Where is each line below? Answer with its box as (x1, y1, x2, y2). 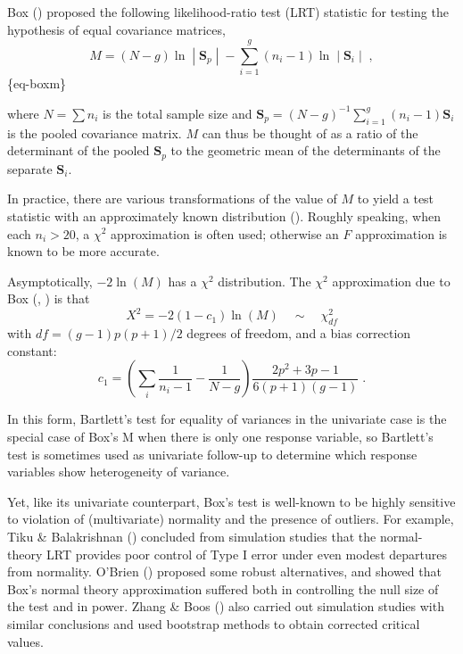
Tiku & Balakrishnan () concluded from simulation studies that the (7, 526, 376, 545)
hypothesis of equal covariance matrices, (7, 20, 226, 38)
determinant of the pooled (7, 141, 150, 160)
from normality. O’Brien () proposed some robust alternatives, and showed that (7, 562, 442, 581)
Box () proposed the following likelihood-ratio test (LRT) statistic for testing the (7, 3, 449, 21)
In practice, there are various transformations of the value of (7, 189, 337, 208)
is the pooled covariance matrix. (7, 123, 182, 142)
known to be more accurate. (7, 242, 160, 261)
